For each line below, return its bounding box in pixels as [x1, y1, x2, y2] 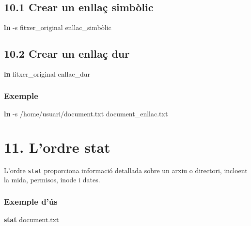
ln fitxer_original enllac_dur [4, 69, 91, 79]
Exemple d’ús [4, 195, 58, 207]
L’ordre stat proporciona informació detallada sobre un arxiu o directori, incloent [4, 165, 248, 175]
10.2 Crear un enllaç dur [4, 46, 130, 61]
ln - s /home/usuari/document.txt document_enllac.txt [4, 108, 168, 118]
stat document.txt [4, 214, 59, 224]
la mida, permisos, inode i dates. [4, 175, 100, 185]
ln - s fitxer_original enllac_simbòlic [4, 22, 111, 32]
